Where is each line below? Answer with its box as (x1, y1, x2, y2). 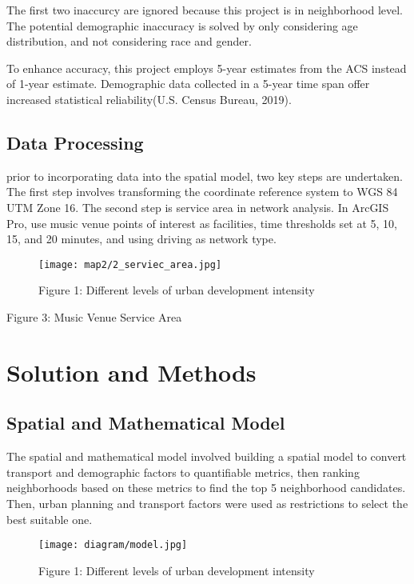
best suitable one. (6, 510, 93, 527)
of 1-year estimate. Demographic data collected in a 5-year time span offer (6, 75, 370, 92)
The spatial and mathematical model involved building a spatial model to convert (6, 448, 407, 465)
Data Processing (6, 130, 144, 154)
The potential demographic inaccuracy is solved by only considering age (6, 17, 358, 34)
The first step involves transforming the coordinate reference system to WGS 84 (6, 183, 398, 200)
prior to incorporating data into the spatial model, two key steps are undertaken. (6, 167, 403, 184)
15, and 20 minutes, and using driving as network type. (6, 230, 277, 247)
